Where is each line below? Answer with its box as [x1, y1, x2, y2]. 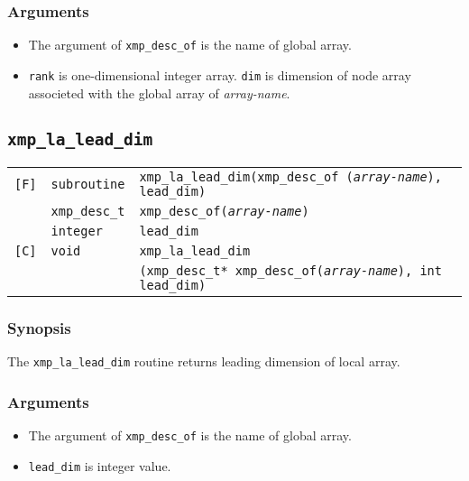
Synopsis [7, 316, 71, 338]
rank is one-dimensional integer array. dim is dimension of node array [28, 65, 411, 84]
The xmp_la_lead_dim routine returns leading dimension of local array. [7, 352, 400, 371]
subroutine [51, 176, 125, 191]
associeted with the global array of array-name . [28, 83, 290, 102]
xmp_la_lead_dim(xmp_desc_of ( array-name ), [139, 169, 442, 184]
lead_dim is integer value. [28, 456, 171, 475]
